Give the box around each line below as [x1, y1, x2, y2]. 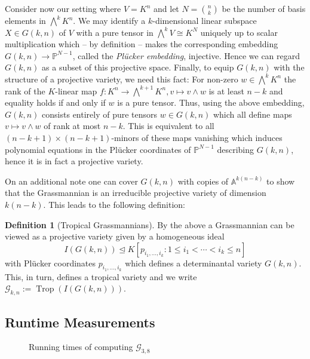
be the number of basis [222, 2, 306, 14]
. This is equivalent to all [122, 119, 214, 132]
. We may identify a [73, 14, 146, 26]
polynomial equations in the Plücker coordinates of [5, 143, 191, 155]
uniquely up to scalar [200, 26, 278, 38]
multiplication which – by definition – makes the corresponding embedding [5, 38, 278, 50]
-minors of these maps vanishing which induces [111, 131, 283, 143]
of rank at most [44, 119, 101, 132]
